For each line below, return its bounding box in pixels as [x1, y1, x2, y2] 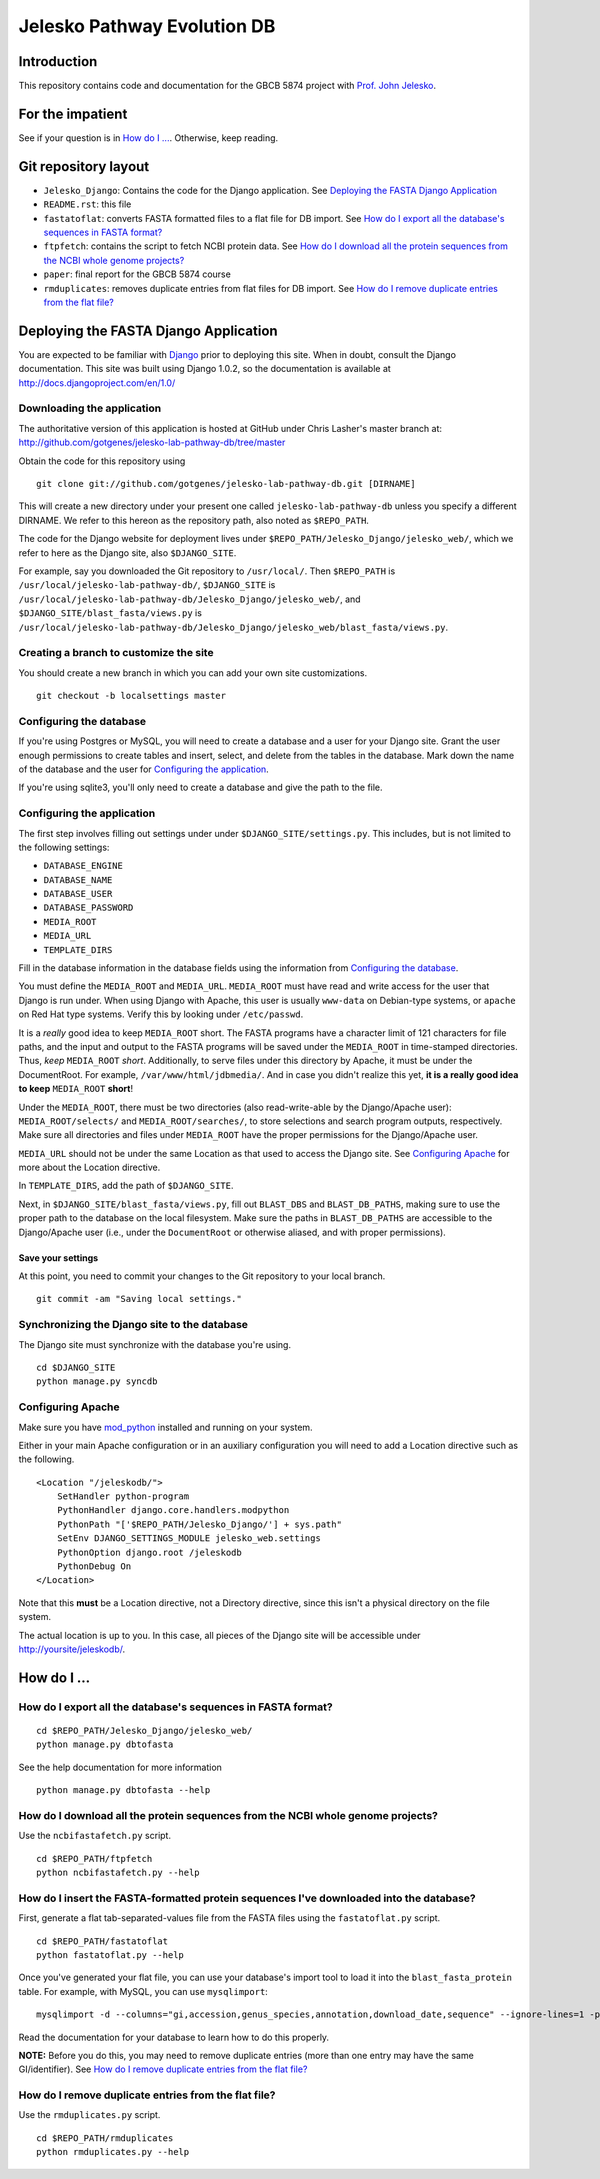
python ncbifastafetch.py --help [36, 1867, 200, 1879]
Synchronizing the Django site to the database [18, 1318, 249, 1332]
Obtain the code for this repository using [18, 455, 186, 467]
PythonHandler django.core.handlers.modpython [56, 1505, 290, 1516]
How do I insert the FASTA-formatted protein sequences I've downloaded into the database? [18, 1891, 477, 1905]
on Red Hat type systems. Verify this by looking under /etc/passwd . [18, 1008, 304, 1020]
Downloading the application [18, 401, 162, 415]
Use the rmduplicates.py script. [18, 2109, 161, 2121]
